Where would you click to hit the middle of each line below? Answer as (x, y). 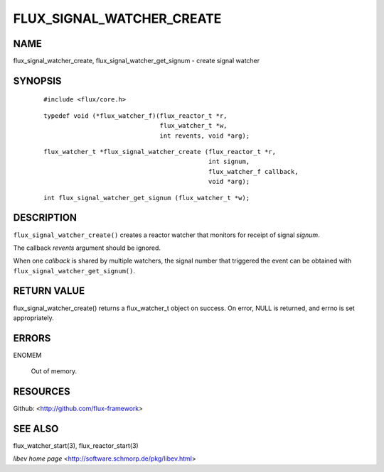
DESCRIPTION (45, 218)
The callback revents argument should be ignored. (87, 248)
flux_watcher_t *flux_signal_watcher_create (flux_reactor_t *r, (160, 152)
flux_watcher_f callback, (253, 171)
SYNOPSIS (37, 81)
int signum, (229, 162)
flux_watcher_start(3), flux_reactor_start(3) (76, 446)
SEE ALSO (36, 428)
